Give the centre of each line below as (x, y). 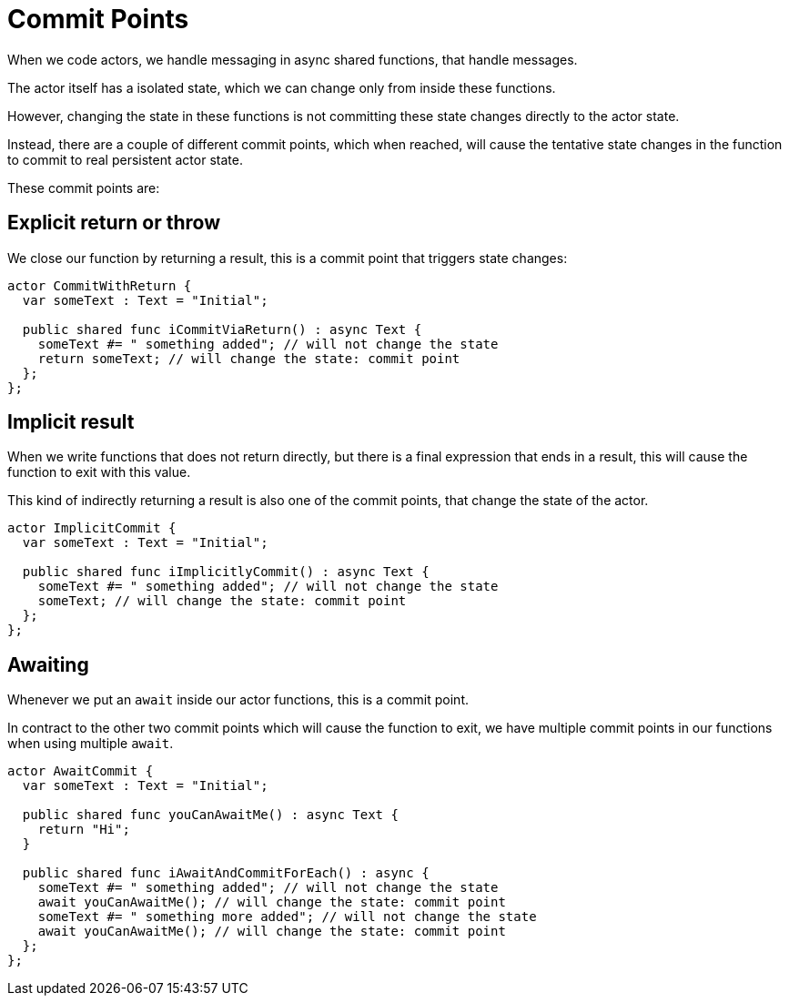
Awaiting (48, 664)
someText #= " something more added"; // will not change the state (287, 917)
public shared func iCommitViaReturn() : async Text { (222, 329)
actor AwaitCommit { (81, 771)
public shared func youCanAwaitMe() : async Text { (210, 815)
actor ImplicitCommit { (92, 528)
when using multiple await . (91, 744)
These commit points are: (84, 187)
